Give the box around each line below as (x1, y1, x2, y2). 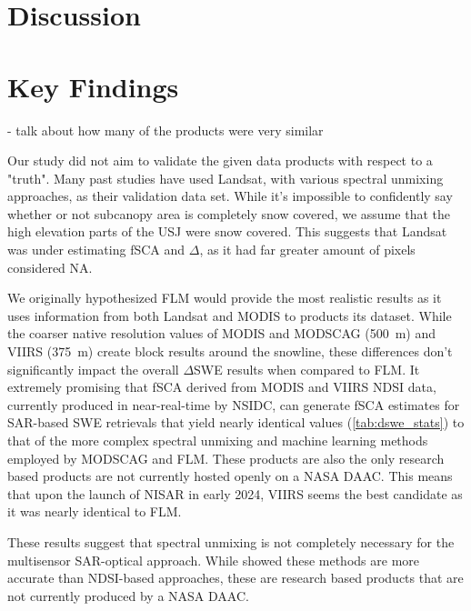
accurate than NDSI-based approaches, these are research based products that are (7, 568, 464, 587)
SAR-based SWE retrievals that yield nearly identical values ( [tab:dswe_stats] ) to (7, 413, 465, 432)
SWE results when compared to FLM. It (194, 359, 420, 378)
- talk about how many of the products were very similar (7, 120, 324, 139)
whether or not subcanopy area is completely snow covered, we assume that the (7, 204, 450, 223)
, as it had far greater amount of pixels (199, 240, 416, 259)
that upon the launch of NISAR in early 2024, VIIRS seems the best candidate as (7, 484, 463, 503)
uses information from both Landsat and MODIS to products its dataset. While (7, 305, 452, 325)
